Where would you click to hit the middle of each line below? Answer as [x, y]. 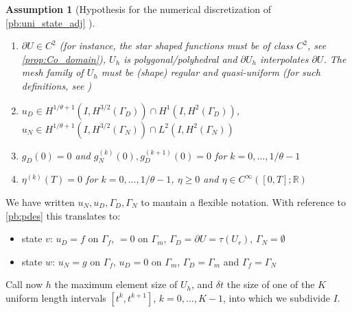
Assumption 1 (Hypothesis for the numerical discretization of [139, 9]
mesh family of [52, 72]
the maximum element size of [116, 284]
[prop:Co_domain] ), [64, 58]
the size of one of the [271, 284]
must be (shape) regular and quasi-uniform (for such [211, 72]
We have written [40, 201]
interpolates [284, 58]
